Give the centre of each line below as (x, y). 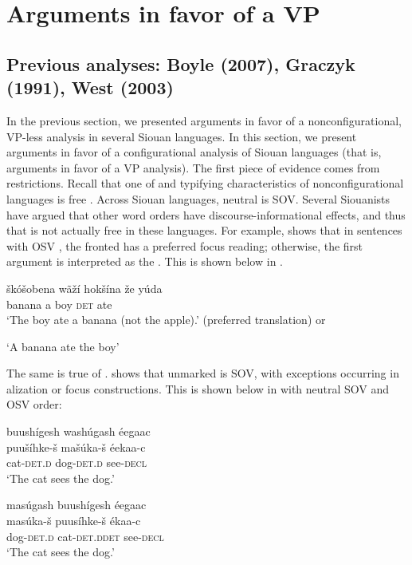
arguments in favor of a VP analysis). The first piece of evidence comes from (193, 167)
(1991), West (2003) (90, 87)
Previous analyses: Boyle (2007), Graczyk (181, 63)
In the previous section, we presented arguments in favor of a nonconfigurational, (204, 120)
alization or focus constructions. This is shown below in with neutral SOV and (198, 388)
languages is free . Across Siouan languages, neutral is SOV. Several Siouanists (198, 198)
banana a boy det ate (59, 304)
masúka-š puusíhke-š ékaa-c (74, 521)
